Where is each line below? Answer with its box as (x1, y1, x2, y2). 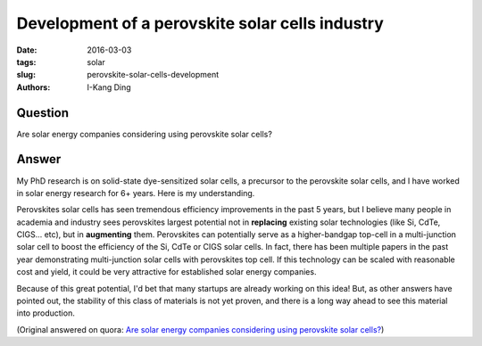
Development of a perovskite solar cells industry (16, 13, 384, 33)
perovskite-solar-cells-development (87, 70, 220, 80)
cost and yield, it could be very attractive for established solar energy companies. (16, 267, 317, 277)
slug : (16, 70, 36, 80)
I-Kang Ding (87, 81, 131, 93)
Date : (16, 45, 37, 55)
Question (16, 105, 69, 120)
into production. (16, 308, 75, 318)
